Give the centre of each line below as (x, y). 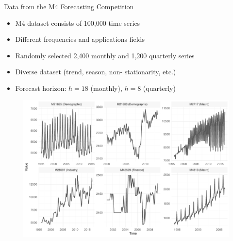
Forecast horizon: (41, 88)
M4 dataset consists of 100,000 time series (78, 23)
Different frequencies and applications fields (80, 39)
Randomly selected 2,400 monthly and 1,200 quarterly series (105, 55)
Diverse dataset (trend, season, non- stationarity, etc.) (96, 72)
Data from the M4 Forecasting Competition (69, 6)
